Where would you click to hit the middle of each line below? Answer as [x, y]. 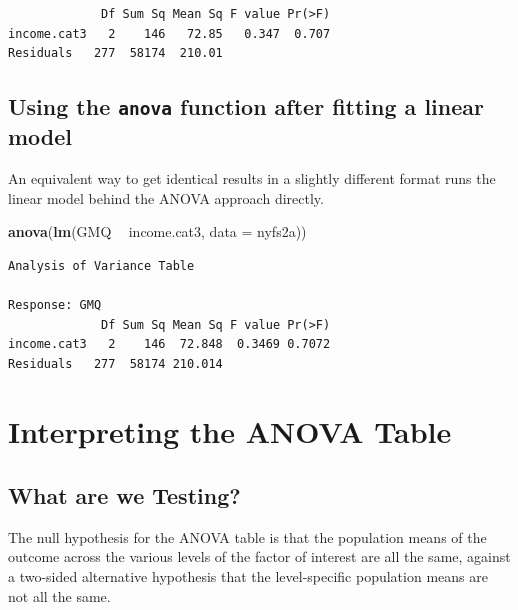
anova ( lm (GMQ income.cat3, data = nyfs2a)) [157, 231]
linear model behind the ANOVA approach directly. [166, 197]
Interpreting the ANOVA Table [230, 431]
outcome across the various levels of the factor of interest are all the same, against [259, 556]
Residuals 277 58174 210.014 [115, 363]
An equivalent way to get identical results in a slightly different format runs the [252, 177]
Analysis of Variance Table [101, 265]
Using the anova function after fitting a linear [246, 106]
